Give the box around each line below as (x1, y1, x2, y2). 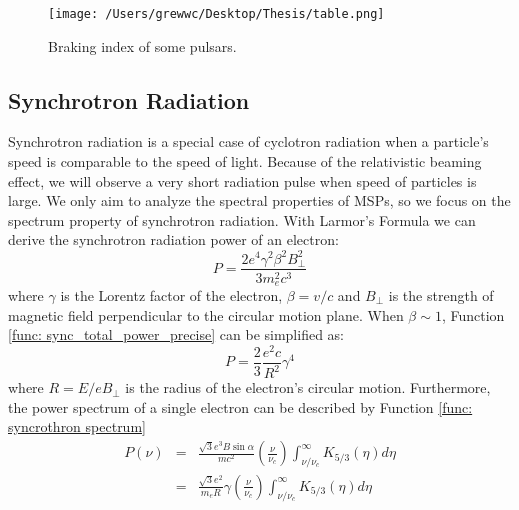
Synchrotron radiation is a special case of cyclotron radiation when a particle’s (8, 131, 489, 152)
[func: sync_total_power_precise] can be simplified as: (8, 324, 345, 345)
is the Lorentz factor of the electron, (60, 285, 283, 306)
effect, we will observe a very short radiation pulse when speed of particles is (8, 170, 477, 191)
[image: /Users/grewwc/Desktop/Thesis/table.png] (48, 7, 385, 21)
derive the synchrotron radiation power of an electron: (8, 229, 339, 250)
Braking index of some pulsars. (48, 35, 237, 56)
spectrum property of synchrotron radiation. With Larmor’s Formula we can (8, 209, 476, 230)
